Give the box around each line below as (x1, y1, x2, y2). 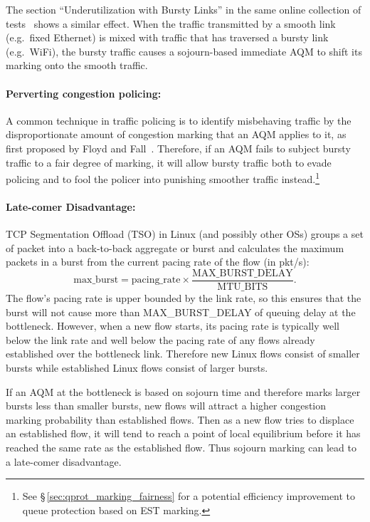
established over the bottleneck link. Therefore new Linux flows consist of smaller (6, 346, 360, 361)
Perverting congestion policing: (6, 85, 162, 100)
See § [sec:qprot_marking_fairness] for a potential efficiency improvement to (22, 489, 356, 503)
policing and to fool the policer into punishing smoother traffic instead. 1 (6, 169, 320, 186)
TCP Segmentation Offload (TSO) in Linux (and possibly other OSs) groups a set (6, 226, 364, 241)
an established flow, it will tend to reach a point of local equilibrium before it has (6, 426, 361, 441)
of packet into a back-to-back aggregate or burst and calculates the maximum (6, 240, 344, 255)
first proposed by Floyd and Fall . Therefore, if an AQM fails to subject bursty (6, 140, 351, 155)
